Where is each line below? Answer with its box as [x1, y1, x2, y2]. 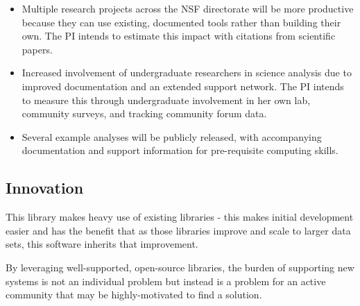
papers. [22, 42, 53, 56]
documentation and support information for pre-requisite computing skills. [22, 143, 338, 158]
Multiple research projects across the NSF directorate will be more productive [22, 1, 354, 15]
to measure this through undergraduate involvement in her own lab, [22, 92, 311, 107]
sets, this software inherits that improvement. [6, 237, 198, 251]
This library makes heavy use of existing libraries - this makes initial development [6, 210, 354, 224]
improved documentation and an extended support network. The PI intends [22, 78, 344, 93]
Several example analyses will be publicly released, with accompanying [22, 129, 322, 144]
